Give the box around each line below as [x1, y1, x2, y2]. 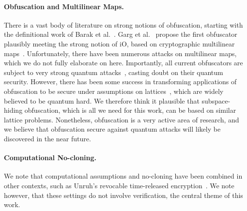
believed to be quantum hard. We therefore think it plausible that [4, 95, 200, 105]
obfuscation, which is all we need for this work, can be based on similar [24, 105, 236, 115]
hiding [4, 105, 23, 115]
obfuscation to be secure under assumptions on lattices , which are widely [4, 86, 224, 96]
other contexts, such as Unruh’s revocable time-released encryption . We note [4, 180, 234, 190]
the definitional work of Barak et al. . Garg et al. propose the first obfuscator [4, 29, 237, 39]
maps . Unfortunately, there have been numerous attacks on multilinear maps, [4, 48, 237, 58]
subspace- [201, 95, 231, 105]
